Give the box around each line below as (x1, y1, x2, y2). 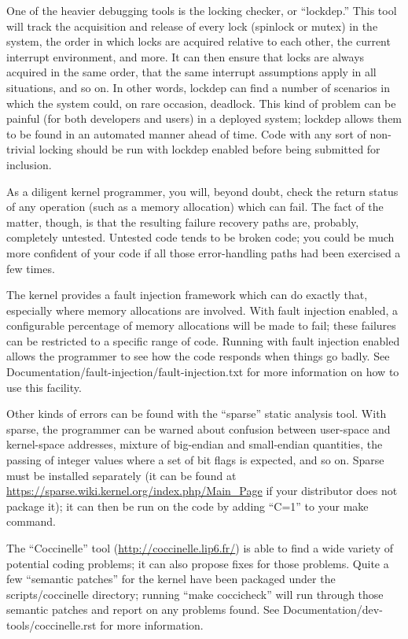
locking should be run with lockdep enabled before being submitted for (39, 141, 380, 157)
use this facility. (6, 379, 82, 395)
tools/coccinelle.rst (6, 616, 97, 633)
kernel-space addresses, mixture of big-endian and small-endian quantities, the (6, 436, 383, 452)
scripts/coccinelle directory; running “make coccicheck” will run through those (6, 585, 384, 602)
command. (6, 513, 56, 530)
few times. (6, 260, 55, 276)
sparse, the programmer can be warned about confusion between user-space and (6, 420, 391, 437)
